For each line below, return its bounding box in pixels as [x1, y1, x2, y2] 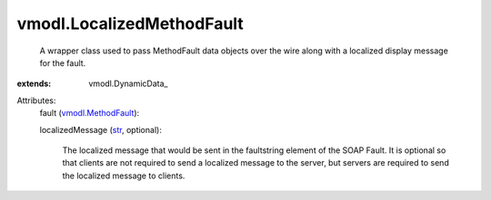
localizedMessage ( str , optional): [39, 124, 163, 135]
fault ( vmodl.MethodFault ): [39, 108, 140, 119]
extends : [16, 78, 52, 90]
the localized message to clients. [62, 170, 185, 181]
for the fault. [39, 57, 86, 68]
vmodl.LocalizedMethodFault [16, 14, 245, 33]
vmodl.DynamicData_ [88, 78, 168, 90]
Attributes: [16, 95, 56, 106]
